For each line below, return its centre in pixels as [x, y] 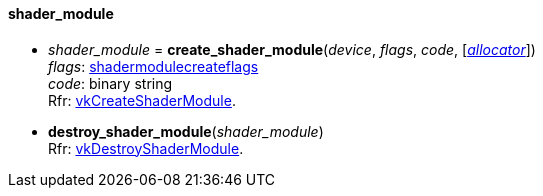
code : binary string [110, 83]
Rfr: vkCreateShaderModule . [142, 100]
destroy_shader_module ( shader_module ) [186, 131]
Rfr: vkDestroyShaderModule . [146, 148]
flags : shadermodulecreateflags [153, 66]
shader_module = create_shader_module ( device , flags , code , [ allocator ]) [292, 49]
